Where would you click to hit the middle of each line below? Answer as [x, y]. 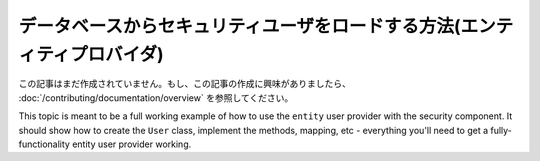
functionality [44, 144]
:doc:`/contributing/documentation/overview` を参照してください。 [156, 97]
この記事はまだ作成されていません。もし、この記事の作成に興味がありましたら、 [185, 84]
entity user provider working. [131, 144]
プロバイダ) [117, 54]
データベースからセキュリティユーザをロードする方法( [239, 26]
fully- [501, 130]
